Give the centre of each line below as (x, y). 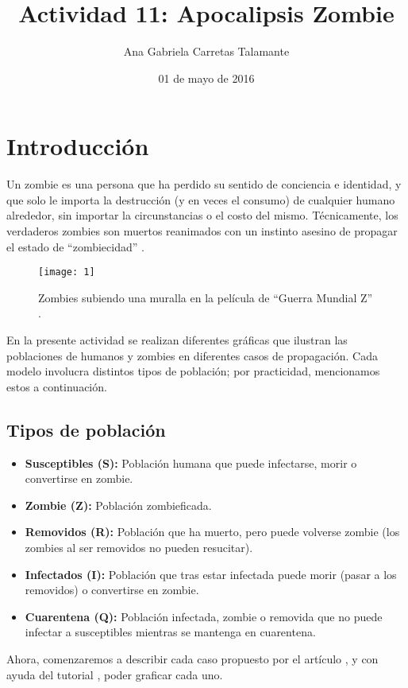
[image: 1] (67, 272)
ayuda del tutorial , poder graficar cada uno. (115, 674)
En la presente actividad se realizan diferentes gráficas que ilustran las (177, 340)
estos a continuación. (57, 386)
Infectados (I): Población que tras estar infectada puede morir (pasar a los (211, 574)
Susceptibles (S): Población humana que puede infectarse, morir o (191, 463)
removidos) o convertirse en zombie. (112, 590)
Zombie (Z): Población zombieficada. (118, 505)
